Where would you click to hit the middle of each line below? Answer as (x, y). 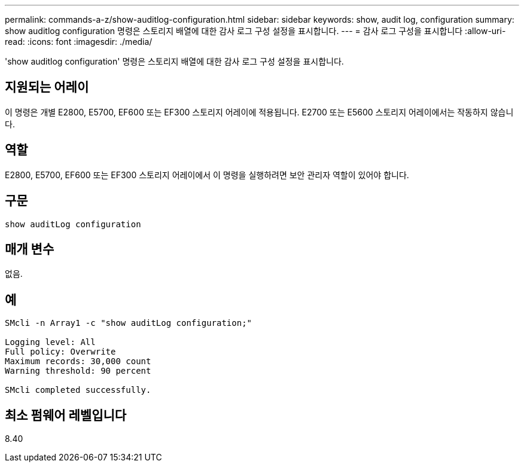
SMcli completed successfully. (78, 390)
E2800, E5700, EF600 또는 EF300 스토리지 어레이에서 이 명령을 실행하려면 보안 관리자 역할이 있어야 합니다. (207, 175)
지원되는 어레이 (47, 87)
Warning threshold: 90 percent (78, 371)
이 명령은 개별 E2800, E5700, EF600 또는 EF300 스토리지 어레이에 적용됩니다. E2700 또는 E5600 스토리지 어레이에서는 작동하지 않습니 (259, 112)
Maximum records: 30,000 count (78, 361)
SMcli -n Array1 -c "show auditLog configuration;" (129, 323)
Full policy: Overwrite (60, 352)
